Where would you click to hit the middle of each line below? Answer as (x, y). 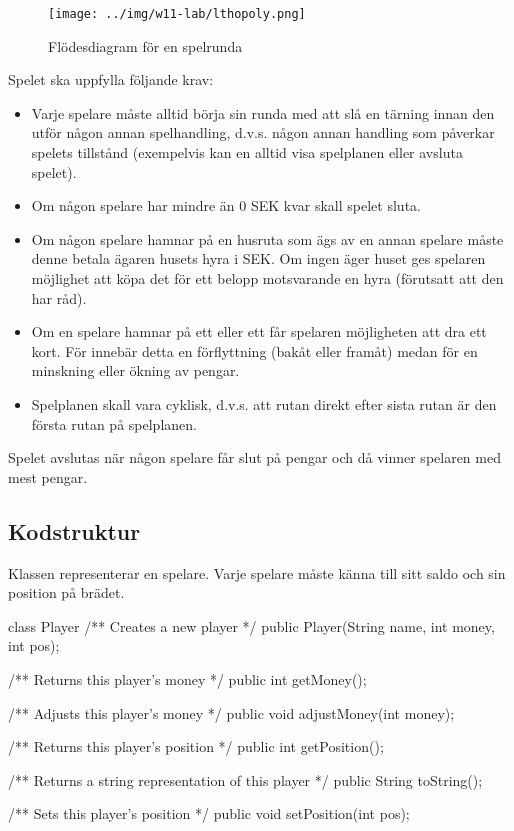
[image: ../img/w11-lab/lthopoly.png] (177, 14)
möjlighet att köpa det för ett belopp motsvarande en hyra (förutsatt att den (267, 278)
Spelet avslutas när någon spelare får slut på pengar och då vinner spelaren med (254, 457)
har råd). (59, 297)
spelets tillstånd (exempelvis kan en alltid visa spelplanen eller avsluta (247, 152)
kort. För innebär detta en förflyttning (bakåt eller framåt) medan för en (254, 350)
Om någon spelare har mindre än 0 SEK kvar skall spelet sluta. (226, 205)
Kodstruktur (74, 530)
